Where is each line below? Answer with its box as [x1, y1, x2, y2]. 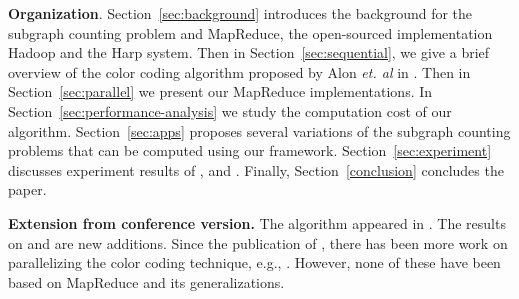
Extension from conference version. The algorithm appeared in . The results [8, 212, 506, 233]
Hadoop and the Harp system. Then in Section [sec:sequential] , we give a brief [8, 42, 490, 63]
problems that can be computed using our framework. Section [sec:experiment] [8, 140, 492, 161]
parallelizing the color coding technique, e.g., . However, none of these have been [8, 252, 501, 273]
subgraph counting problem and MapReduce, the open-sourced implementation [8, 22, 493, 43]
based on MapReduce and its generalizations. [8, 271, 285, 292]
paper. [8, 179, 47, 200]
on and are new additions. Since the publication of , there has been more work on [8, 232, 508, 253]
